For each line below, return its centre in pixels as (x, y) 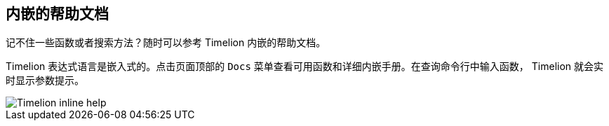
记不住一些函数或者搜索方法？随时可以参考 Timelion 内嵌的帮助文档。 (166, 43)
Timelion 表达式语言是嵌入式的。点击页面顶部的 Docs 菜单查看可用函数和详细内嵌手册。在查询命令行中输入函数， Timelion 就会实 (305, 66)
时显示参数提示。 (45, 80)
